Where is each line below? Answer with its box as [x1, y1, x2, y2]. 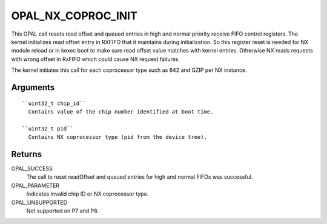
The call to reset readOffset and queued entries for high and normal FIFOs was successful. [26, 173, 253, 181]
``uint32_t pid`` [22, 125, 73, 132]
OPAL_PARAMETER [11, 182, 60, 189]
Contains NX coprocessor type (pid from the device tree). [28, 133, 207, 141]
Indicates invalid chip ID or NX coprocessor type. [26, 190, 149, 197]
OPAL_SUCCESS [11, 165, 53, 172]
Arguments [11, 82, 55, 92]
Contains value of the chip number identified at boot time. [28, 108, 214, 115]
